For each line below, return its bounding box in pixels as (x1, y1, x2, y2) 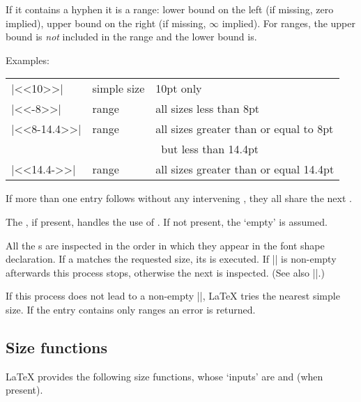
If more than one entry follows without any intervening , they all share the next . (6, 191, 352, 206)
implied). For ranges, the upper (222, 15, 355, 30)
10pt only (155, 80, 202, 97)
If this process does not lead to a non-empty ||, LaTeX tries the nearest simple (6, 288, 340, 303)
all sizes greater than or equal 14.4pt (155, 161, 335, 178)
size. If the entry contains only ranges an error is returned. (6, 302, 256, 316)
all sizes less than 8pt (155, 100, 260, 117)
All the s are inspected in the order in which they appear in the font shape (6, 238, 325, 252)
